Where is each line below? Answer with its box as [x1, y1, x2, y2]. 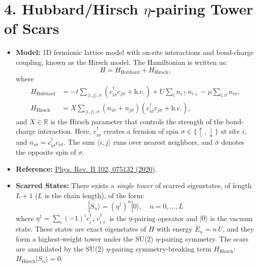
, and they [223, 224, 254, 234]
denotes [221, 136, 245, 147]
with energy [156, 224, 193, 234]
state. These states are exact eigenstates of [15, 224, 146, 234]
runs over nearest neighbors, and [113, 136, 213, 147]
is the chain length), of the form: [44, 190, 145, 200]
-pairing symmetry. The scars [159, 234, 249, 244]
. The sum [63, 136, 95, 147]
